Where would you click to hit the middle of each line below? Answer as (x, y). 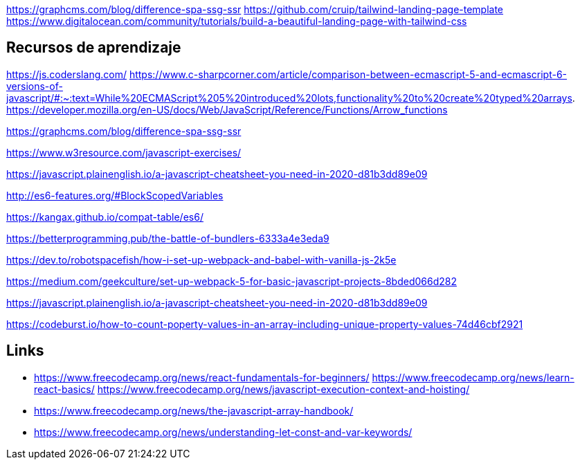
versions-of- (35, 86)
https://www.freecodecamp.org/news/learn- (473, 377)
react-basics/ (64, 389)
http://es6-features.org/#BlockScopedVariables (115, 195)
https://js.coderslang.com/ (66, 74)
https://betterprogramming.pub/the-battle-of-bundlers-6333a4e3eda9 (168, 238)
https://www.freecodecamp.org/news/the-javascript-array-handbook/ (194, 410)
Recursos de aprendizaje (94, 48)
